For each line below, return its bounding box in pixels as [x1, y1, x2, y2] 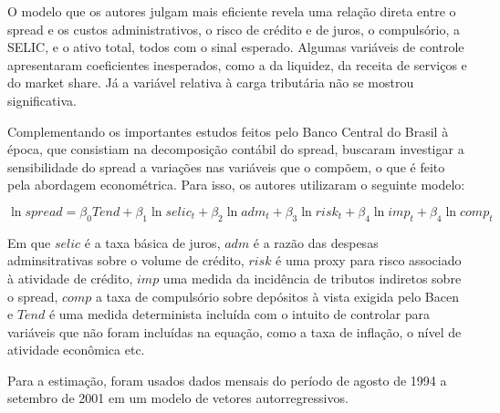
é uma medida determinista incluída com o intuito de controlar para [48, 305, 431, 324]
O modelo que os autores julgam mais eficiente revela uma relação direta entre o [7, 2, 456, 20]
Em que [7, 232, 51, 252]
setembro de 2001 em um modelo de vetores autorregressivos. [7, 388, 349, 408]
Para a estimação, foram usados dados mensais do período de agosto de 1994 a [7, 370, 447, 389]
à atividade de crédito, [7, 268, 133, 287]
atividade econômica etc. [7, 340, 145, 359]
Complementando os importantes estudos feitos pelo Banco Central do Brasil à [7, 121, 449, 140]
